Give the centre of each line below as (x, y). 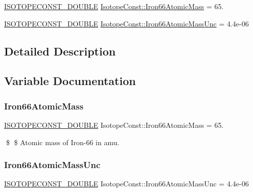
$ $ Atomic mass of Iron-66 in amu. (63, 142)
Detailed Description (60, 51)
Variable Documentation (70, 81)
